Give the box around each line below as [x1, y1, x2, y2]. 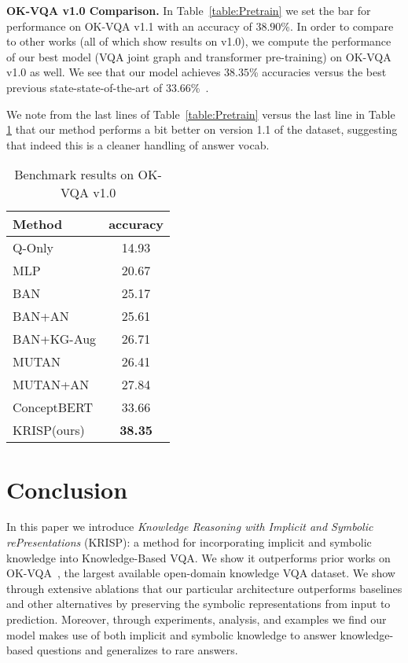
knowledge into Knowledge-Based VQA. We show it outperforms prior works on [6, 549, 391, 565]
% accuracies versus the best [249, 64, 387, 80]
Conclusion [6, 473, 128, 505]
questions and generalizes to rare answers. [36, 642, 238, 658]
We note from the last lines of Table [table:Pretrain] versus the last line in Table [6, 105, 395, 122]
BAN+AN [13, 307, 69, 326]
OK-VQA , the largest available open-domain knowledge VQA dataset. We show [6, 565, 395, 581]
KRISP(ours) [13, 421, 85, 440]
